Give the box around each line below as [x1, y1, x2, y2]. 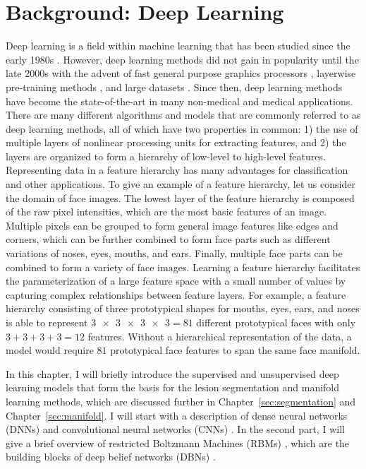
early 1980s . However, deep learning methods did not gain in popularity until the [6, 52, 359, 66]
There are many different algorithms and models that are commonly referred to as [6, 107, 361, 122]
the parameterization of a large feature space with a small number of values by [6, 273, 346, 288]
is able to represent [6, 315, 88, 329]
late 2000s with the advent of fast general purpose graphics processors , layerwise [6, 66, 356, 81]
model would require [6, 343, 94, 357]
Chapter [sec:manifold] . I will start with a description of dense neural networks [6, 408, 348, 422]
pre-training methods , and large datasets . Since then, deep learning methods [6, 79, 343, 94]
